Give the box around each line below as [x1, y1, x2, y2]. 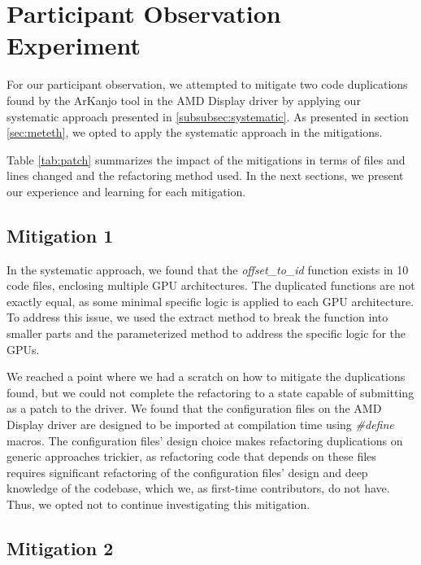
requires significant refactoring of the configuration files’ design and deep [7, 463, 368, 480]
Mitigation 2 [7, 535, 114, 560]
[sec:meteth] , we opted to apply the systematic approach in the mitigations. [7, 124, 383, 141]
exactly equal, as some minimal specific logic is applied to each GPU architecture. [7, 292, 414, 309]
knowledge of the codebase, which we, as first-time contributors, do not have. [7, 480, 390, 497]
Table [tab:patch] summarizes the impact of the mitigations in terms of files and [7, 151, 406, 168]
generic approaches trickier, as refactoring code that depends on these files [7, 448, 376, 465]
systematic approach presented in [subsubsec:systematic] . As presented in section [7, 107, 409, 125]
